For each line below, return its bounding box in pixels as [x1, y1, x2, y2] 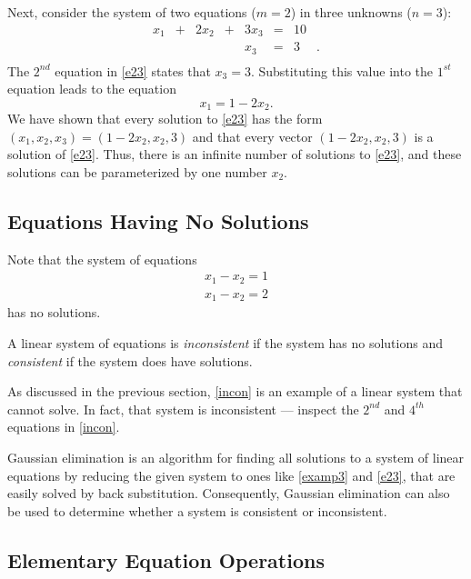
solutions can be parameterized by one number [7, 163, 267, 182]
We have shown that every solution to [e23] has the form [7, 109, 323, 128]
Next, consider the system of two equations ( [7, 3, 256, 21]
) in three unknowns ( [290, 3, 412, 21]
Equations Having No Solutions [7, 207, 309, 235]
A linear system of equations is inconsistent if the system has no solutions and [7, 333, 443, 352]
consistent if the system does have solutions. [7, 351, 253, 370]
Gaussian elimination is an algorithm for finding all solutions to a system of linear [7, 447, 465, 466]
